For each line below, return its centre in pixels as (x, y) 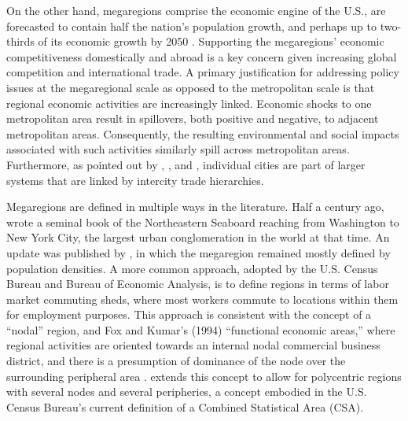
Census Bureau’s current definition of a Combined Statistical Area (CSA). (185, 406)
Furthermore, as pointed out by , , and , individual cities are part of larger (186, 164)
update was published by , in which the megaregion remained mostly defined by (198, 252)
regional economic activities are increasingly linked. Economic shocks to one (189, 103)
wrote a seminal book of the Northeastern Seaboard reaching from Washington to (203, 222)
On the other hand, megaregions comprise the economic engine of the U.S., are (196, 10)
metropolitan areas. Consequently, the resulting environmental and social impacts (203, 133)
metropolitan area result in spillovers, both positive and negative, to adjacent (193, 118)
